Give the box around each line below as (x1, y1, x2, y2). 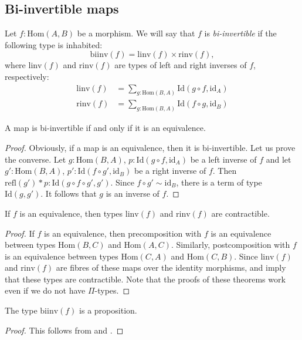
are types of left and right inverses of (114, 59, 247, 71)
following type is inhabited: (5, 38, 103, 51)
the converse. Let (5, 153, 66, 165)
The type (5, 304, 38, 317)
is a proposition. (79, 304, 137, 317)
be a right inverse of (134, 164, 206, 177)
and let (266, 153, 291, 165)
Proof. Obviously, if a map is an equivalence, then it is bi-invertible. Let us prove (5, 141, 296, 153)
